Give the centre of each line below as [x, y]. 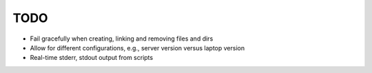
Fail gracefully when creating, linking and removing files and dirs [122, 39]
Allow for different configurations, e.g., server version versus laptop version [137, 48]
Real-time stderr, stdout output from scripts [92, 58]
